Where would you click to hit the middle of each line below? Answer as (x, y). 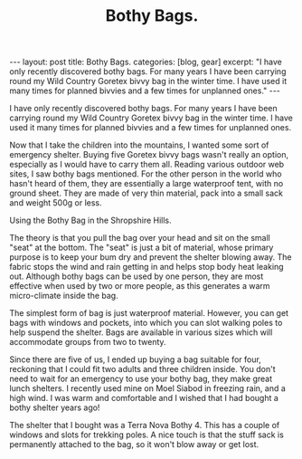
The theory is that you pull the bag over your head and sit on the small (140, 238)
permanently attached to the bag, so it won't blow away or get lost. (134, 445)
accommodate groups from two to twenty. (88, 342)
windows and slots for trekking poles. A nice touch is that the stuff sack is (147, 435)
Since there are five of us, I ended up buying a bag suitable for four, (136, 359)
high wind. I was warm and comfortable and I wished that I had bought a (144, 398)
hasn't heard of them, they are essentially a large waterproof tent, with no (146, 184)
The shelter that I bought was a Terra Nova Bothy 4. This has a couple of (145, 426)
